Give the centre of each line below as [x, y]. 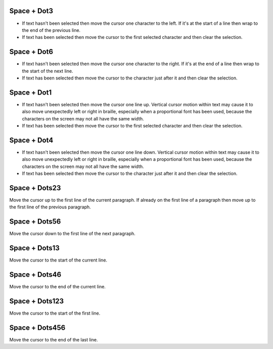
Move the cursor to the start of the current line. [58, 260]
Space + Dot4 [31, 140]
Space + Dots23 [35, 188]
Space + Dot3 [31, 11]
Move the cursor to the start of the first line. [55, 313]
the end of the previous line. [51, 30]
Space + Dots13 [35, 248]
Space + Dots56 [35, 222]
